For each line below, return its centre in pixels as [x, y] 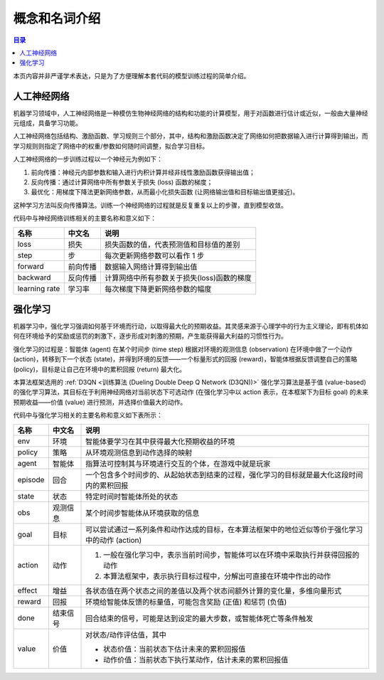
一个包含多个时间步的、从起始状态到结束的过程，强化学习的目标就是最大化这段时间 [224, 474]
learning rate [39, 288]
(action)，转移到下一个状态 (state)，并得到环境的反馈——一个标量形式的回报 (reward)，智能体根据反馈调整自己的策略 [185, 359]
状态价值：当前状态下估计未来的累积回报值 [175, 649]
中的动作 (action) [114, 540]
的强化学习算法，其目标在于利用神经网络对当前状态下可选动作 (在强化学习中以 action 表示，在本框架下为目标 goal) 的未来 [191, 392]
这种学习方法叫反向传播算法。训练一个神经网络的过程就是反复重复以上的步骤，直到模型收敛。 [150, 205]
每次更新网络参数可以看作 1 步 [154, 255]
